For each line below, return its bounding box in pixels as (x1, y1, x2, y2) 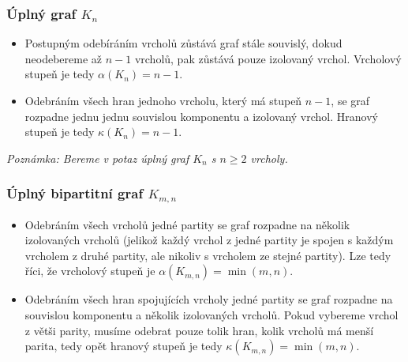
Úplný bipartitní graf (6, 183, 144, 203)
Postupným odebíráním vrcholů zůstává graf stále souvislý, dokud (24, 35, 342, 51)
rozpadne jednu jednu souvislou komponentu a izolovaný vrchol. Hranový (24, 107, 378, 124)
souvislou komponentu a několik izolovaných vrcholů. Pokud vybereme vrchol (24, 307, 399, 323)
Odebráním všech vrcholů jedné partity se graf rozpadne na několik (24, 216, 350, 232)
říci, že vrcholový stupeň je (24, 262, 155, 279)
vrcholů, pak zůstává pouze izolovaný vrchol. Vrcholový (134, 50, 402, 66)
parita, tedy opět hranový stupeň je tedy (24, 337, 223, 354)
